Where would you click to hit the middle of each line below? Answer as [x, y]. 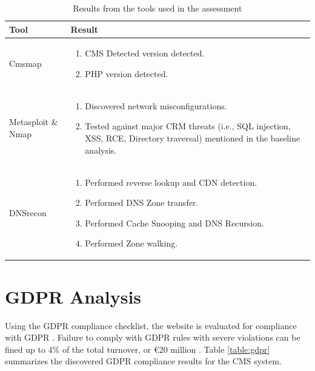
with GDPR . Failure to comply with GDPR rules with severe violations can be [153, 337]
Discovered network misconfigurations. [156, 105]
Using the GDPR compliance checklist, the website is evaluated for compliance [151, 325]
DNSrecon [28, 212]
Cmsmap [25, 63]
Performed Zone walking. [131, 243]
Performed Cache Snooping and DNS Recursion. [174, 223]
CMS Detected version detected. [145, 53]
